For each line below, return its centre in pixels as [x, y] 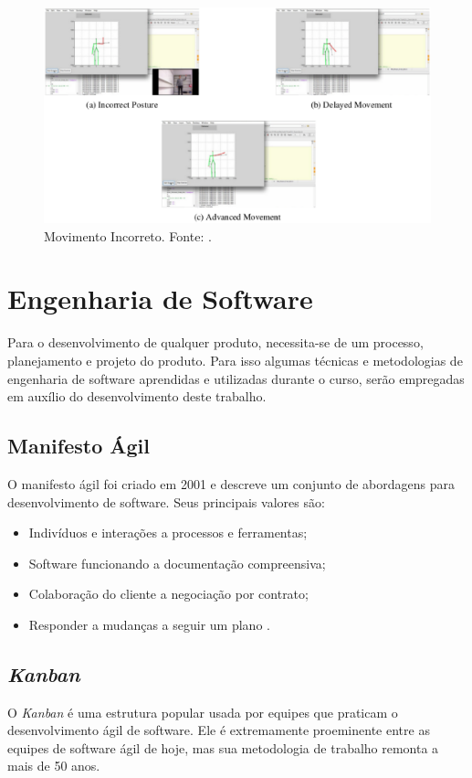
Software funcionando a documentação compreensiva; [177, 563]
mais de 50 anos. [54, 766]
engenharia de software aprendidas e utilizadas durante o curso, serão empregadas [236, 378]
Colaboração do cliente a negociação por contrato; [168, 594]
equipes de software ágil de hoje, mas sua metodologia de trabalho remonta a [223, 747]
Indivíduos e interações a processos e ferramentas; [168, 533]
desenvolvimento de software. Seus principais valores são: [166, 501]
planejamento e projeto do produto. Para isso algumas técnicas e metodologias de [235, 360]
